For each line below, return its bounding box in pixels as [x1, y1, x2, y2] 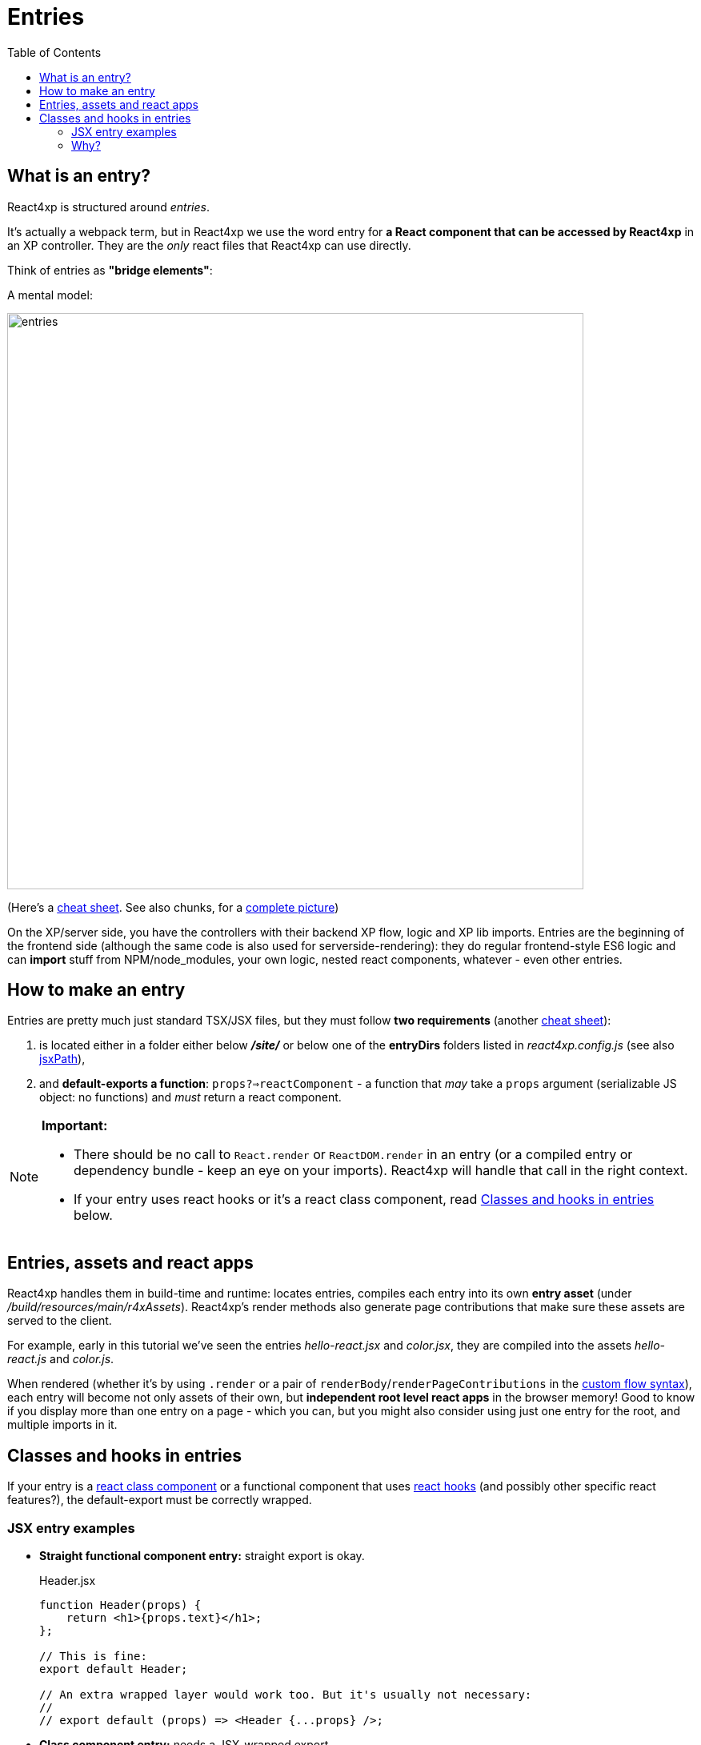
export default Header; [39, 1662, 188, 1675]
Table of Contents [7, 45, 102, 59]
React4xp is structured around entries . [7, 199, 210, 214]
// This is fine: [39, 1649, 147, 1663]
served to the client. [7, 1314, 112, 1328]
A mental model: [7, 287, 93, 302]
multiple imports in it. [7, 1418, 118, 1432]
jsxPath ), [39, 1052, 86, 1066]
